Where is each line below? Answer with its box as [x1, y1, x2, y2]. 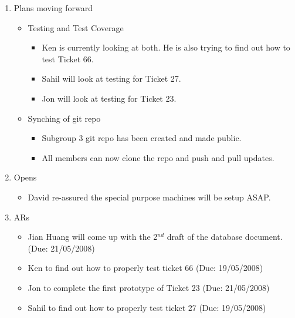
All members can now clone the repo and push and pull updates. [42, 151, 274, 163]
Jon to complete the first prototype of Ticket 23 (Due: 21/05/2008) [28, 281, 270, 293]
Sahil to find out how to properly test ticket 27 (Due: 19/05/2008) [28, 301, 266, 313]
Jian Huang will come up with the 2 [28, 230, 158, 243]
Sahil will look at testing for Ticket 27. [42, 72, 181, 85]
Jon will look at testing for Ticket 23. [42, 92, 177, 104]
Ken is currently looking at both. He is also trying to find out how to [42, 41, 290, 53]
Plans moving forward [13, 2, 93, 14]
